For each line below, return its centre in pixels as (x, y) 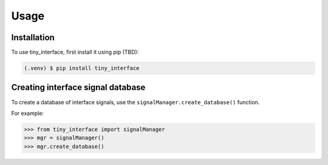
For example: (28, 113)
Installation (33, 37)
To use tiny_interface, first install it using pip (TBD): (75, 52)
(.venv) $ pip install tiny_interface (82, 68)
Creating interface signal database (78, 87)
